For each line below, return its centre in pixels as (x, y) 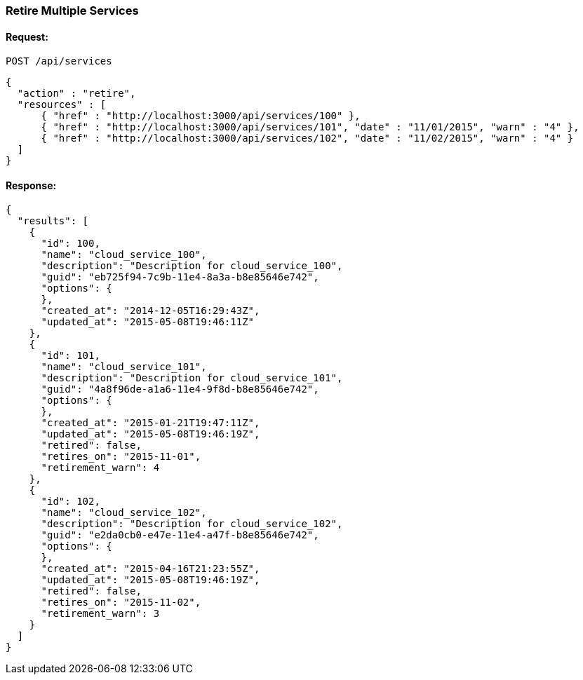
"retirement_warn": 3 (100, 614)
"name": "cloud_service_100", (124, 255)
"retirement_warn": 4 (100, 468)
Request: (27, 36)
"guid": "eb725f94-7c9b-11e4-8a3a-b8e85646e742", (180, 277)
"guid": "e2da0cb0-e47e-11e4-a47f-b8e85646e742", (180, 535)
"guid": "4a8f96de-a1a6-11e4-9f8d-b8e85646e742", (180, 389)
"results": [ (53, 221)
